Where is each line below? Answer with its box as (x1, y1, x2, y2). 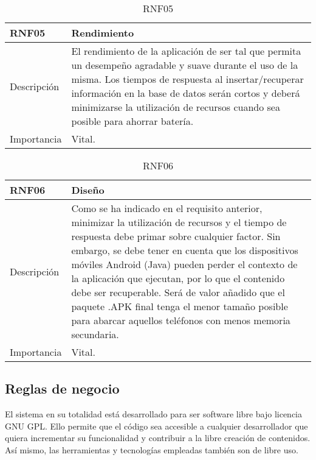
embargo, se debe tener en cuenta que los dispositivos (71, 243, 298, 257)
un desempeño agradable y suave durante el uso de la (71, 58, 298, 72)
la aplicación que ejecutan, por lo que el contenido (71, 271, 285, 285)
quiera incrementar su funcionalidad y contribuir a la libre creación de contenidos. (5, 431, 311, 444)
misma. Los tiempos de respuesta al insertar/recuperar (71, 72, 304, 86)
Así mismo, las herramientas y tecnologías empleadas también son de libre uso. (5, 443, 298, 456)
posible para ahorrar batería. (71, 114, 194, 128)
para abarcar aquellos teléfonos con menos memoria (71, 313, 290, 327)
